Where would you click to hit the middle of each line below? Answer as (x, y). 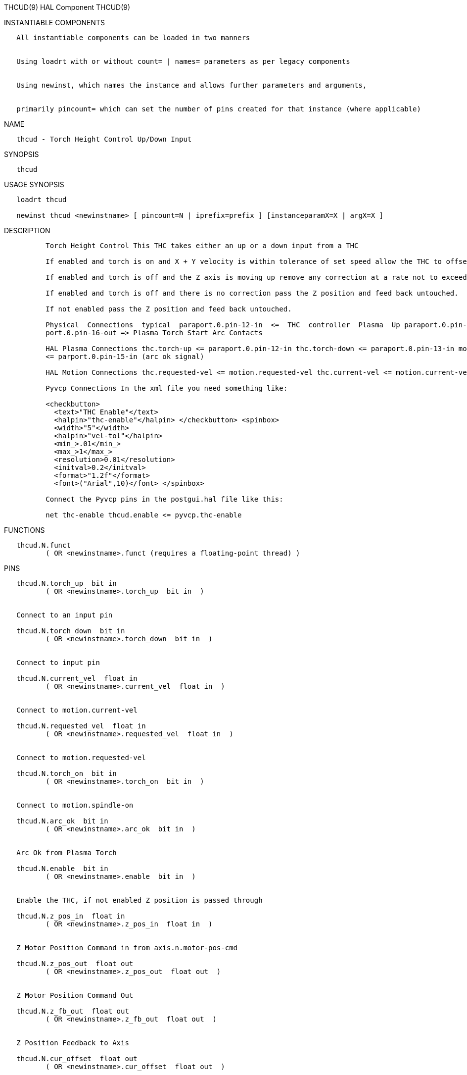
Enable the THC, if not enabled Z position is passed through (140, 900)
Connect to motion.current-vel (77, 710)
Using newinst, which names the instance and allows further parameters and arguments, (192, 85)
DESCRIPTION (27, 230)
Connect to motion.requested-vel (81, 758)
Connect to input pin (58, 663)
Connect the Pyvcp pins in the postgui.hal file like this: (164, 499)
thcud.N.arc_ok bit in (62, 821)
